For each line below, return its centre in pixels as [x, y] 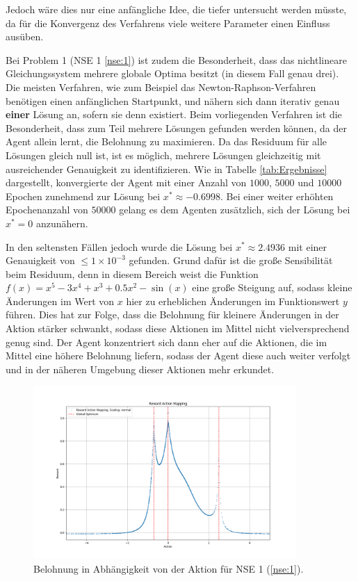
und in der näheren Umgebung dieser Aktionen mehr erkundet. [140, 369]
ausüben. [25, 36]
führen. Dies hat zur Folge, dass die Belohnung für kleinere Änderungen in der [172, 314]
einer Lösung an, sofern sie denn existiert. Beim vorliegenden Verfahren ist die [174, 114]
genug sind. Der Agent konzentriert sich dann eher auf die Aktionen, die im [166, 342]
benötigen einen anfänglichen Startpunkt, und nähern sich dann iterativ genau [173, 100]
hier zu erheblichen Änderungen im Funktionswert [233, 301]
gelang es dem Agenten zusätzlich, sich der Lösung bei [235, 210]
